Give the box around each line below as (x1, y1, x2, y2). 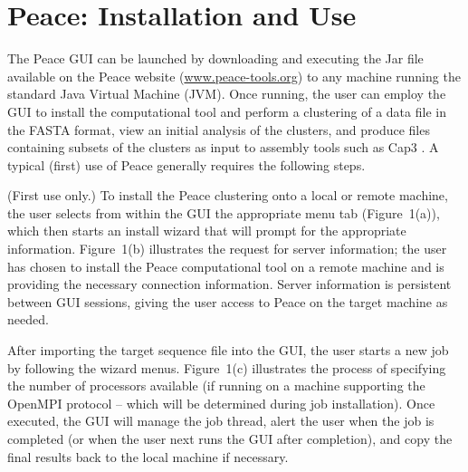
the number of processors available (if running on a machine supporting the (7, 376, 425, 395)
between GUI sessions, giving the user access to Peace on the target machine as (7, 292, 448, 311)
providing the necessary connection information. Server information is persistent (7, 275, 452, 294)
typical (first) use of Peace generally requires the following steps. (7, 155, 366, 174)
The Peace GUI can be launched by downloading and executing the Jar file (7, 49, 424, 68)
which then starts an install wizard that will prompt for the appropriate (7, 221, 406, 240)
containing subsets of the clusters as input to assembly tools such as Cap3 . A (7, 138, 439, 157)
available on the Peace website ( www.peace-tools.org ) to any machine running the (7, 66, 461, 85)
